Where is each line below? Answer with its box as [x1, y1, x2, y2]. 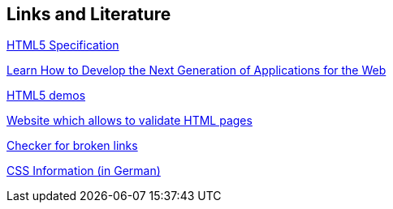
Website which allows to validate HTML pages [6, 113, 253, 128]
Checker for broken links [6, 139, 138, 153]
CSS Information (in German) [6, 164, 161, 178]
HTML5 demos [6, 88, 86, 103]
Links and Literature [6, 4, 171, 24]
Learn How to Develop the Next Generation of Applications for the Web [6, 63, 387, 78]
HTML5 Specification [6, 38, 119, 53]
